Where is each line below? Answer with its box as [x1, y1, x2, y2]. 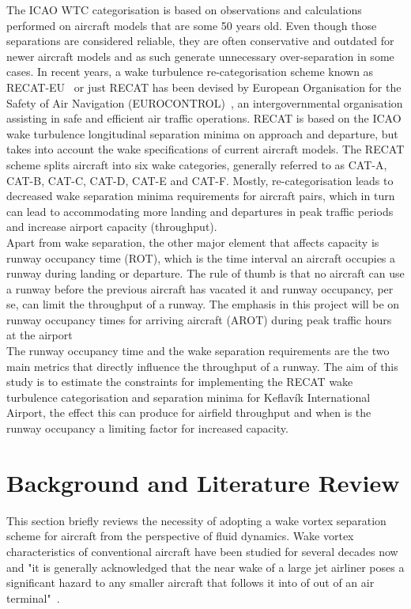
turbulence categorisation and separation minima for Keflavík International [6, 388, 371, 405]
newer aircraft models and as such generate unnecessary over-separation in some [6, 47, 394, 64]
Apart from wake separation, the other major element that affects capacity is [6, 233, 379, 250]
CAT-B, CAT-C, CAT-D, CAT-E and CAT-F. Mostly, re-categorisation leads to [6, 172, 394, 188]
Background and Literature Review [6, 466, 400, 498]
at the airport [6, 327, 73, 343]
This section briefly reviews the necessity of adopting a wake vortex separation [6, 512, 386, 528]
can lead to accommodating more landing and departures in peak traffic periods [6, 202, 394, 219]
